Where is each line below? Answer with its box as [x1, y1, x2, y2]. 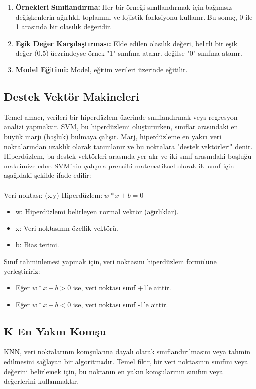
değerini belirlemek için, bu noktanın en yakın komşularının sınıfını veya [4, 366, 223, 376]
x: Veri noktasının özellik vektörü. [15, 222, 118, 233]
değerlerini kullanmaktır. [4, 376, 79, 386]
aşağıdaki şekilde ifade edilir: [4, 170, 91, 180]
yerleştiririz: [4, 266, 40, 276]
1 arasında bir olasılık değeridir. [15, 21, 112, 32]
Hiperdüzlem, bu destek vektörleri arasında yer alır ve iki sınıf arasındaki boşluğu [4, 151, 252, 161]
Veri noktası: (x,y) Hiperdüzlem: [4, 189, 102, 200]
